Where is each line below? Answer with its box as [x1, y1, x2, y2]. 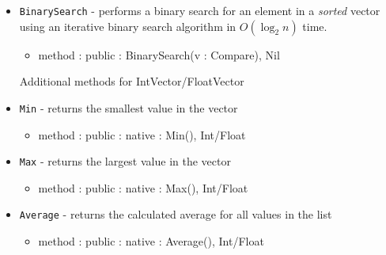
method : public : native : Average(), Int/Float [38, 233, 264, 249]
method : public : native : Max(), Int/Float [38, 179, 248, 196]
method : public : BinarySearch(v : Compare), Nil [38, 46, 280, 63]
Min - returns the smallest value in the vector [19, 99, 238, 116]
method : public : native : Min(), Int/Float [38, 126, 246, 143]
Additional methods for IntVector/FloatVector [19, 73, 244, 89]
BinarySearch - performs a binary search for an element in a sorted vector [19, 2, 380, 18]
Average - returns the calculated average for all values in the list [19, 206, 332, 223]
